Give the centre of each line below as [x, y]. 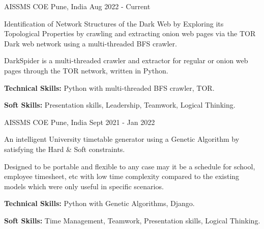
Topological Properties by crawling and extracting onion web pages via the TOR [130, 33]
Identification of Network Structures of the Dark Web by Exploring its [114, 23]
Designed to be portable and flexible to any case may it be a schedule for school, [130, 166]
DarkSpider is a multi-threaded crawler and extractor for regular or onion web [126, 60]
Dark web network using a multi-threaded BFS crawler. [91, 43]
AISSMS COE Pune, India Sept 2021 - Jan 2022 [80, 122]
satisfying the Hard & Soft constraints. [65, 149]
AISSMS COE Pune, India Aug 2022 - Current [77, 6]
